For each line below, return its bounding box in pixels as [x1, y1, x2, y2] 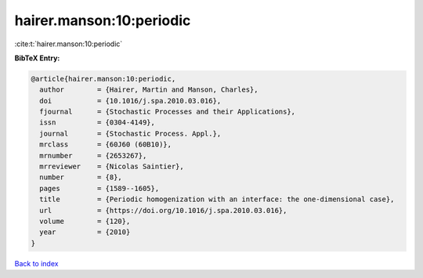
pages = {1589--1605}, [39, 184, 160, 193]
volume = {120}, [39, 217, 131, 226]
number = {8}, [39, 173, 123, 182]
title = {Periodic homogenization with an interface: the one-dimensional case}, [39, 195, 395, 204]
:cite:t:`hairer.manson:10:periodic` [14, 39, 123, 49]
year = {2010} [39, 228, 131, 236]
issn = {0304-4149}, [39, 118, 156, 127]
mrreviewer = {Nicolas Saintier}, [39, 162, 184, 171]
